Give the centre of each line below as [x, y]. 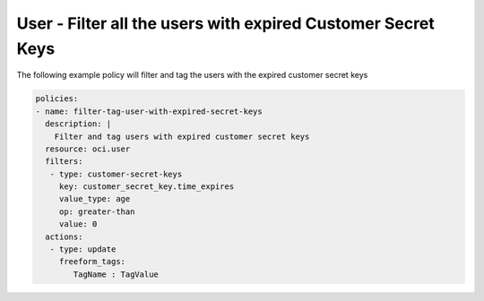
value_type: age [95, 199]
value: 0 [78, 224]
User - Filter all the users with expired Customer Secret [225, 23]
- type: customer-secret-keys [116, 174]
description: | [78, 124]
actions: [64, 236]
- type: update [83, 249]
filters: [64, 162]
